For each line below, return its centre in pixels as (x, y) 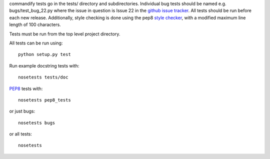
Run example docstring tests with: (44, 65)
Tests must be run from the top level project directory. (65, 34)
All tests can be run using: (36, 43)
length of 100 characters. (35, 24)
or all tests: (21, 134)
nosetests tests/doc (43, 77)
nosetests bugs (37, 123)
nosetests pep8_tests (44, 100)
